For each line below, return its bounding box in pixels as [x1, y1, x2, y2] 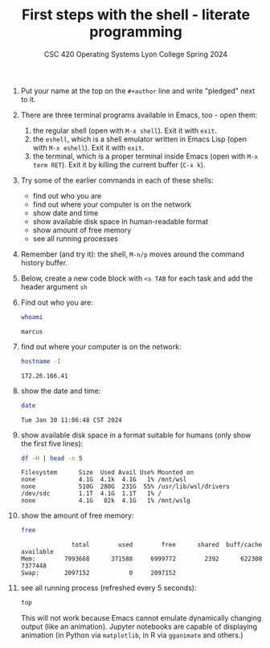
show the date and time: [20, 386, 101, 396]
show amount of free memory [32, 225, 132, 235]
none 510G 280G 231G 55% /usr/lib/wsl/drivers [20, 482, 231, 491]
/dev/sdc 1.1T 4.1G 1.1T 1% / [20, 490, 162, 498]
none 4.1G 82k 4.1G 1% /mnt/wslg [20, 497, 191, 505]
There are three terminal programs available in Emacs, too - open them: [20, 110, 258, 120]
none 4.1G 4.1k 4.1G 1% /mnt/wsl [20, 476, 187, 484]
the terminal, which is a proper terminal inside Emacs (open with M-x [32, 151, 259, 161]
